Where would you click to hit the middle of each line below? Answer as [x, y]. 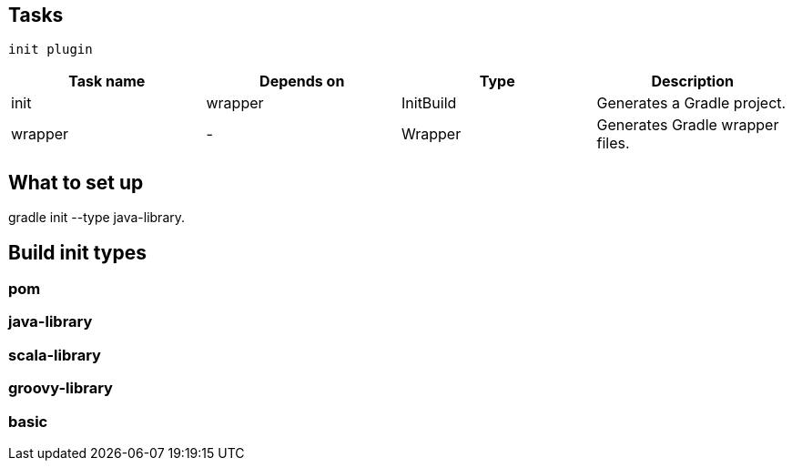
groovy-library [61, 388]
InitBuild [429, 103]
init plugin [51, 50]
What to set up [76, 182]
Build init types [77, 252]
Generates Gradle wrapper [688, 125]
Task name [107, 81]
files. [613, 143]
